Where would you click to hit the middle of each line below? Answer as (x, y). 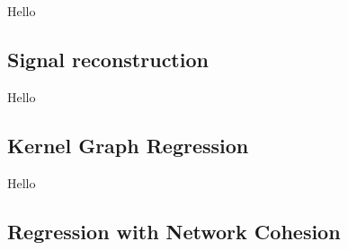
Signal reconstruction (108, 59)
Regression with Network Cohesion (174, 231)
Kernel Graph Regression (128, 145)
